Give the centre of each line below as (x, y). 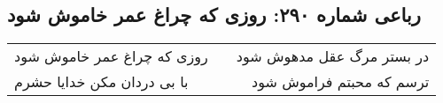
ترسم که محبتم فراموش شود (341, 82)
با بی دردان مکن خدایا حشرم (101, 82)
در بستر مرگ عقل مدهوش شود (333, 56)
